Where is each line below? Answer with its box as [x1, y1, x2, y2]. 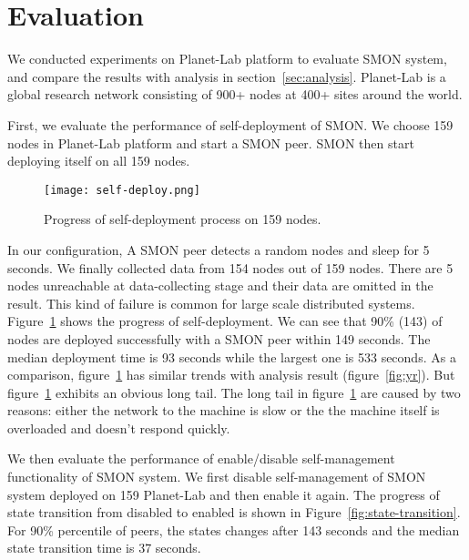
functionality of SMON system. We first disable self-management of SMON [7, 467, 426, 486]
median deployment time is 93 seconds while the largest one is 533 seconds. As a [7, 347, 456, 366]
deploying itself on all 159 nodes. [7, 151, 190, 170]
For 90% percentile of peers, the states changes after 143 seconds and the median [7, 520, 460, 539]
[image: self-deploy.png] [44, 183, 200, 197]
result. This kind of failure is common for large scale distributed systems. [7, 293, 415, 312]
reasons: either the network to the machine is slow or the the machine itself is [7, 401, 440, 420]
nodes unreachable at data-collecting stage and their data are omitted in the [7, 276, 433, 295]
